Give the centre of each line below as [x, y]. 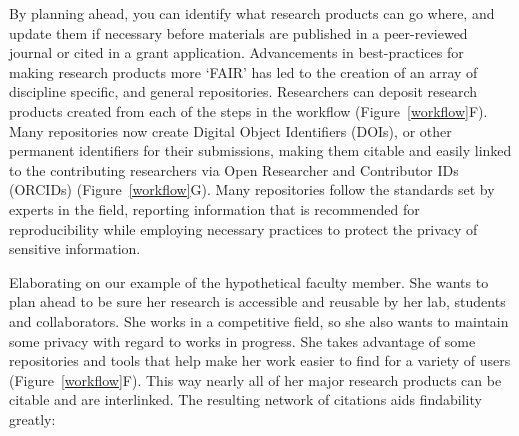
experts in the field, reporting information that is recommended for [214, 208]
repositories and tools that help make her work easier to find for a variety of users [260, 360]
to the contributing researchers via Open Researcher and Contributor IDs [234, 169]
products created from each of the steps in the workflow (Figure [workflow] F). [248, 110]
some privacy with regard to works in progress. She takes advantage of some [242, 340]
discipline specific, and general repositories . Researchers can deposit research [243, 91]
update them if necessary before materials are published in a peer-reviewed [238, 32]
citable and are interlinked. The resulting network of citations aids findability [245, 399]
